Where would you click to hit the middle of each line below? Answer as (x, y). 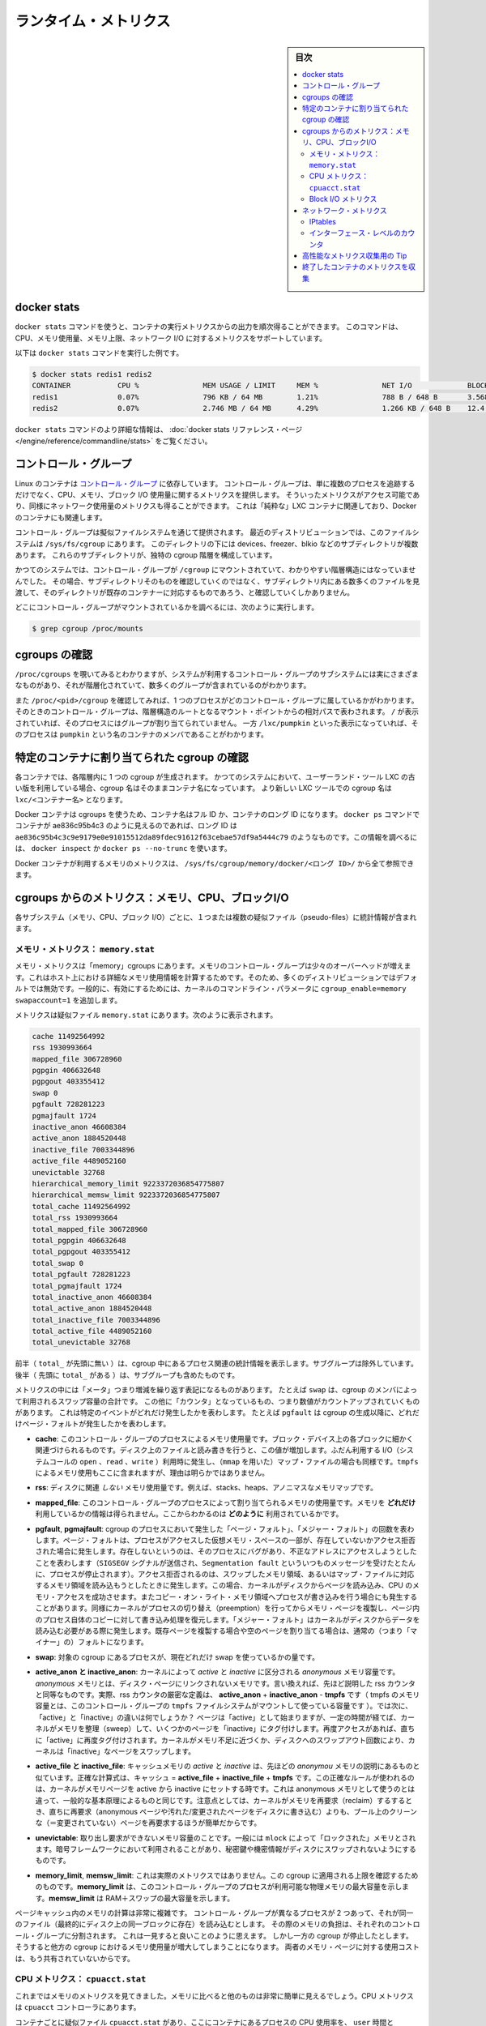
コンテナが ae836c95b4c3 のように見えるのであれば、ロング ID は (126, 826)
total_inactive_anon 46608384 (92, 1297)
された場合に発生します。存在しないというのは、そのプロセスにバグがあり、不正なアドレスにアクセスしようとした (226, 1551)
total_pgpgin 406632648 (79, 1240)
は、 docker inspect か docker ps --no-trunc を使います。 (123, 848)
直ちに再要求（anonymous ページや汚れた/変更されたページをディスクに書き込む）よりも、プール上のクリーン (233, 1811)
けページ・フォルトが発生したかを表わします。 (93, 1424)
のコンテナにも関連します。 (61, 517)
